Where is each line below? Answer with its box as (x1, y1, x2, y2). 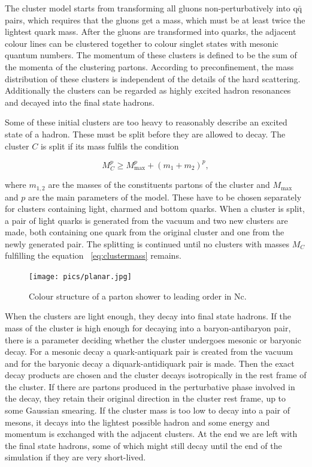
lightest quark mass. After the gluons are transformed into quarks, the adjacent (5, 25, 296, 38)
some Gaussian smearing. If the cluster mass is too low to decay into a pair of (5, 404, 290, 417)
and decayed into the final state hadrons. (5, 95, 155, 108)
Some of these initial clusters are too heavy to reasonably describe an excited (5, 116, 287, 128)
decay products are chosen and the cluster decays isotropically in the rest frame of (5, 369, 307, 381)
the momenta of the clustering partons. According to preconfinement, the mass (5, 60, 294, 73)
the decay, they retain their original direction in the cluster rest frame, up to (5, 392, 286, 405)
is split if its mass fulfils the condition (40, 139, 179, 152)
